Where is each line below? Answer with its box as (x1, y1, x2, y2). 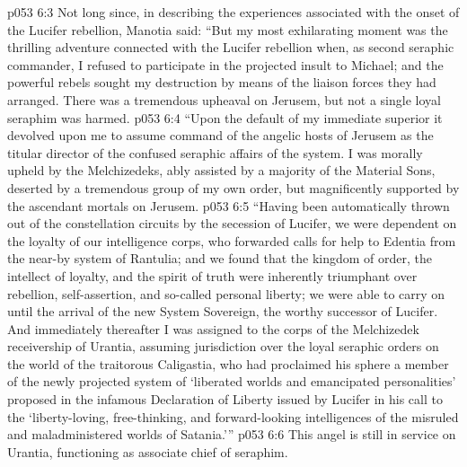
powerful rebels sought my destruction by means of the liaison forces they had (7, 73, 436, 92)
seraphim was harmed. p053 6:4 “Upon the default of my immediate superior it (7, 108, 443, 127)
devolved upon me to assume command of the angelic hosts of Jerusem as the (7, 126, 434, 145)
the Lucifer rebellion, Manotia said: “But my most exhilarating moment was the (7, 20, 448, 39)
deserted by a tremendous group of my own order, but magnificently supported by (7, 178, 460, 197)
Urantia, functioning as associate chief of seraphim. (7, 442, 288, 461)
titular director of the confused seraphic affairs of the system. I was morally (7, 143, 423, 162)
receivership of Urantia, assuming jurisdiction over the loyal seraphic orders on (7, 337, 439, 356)
